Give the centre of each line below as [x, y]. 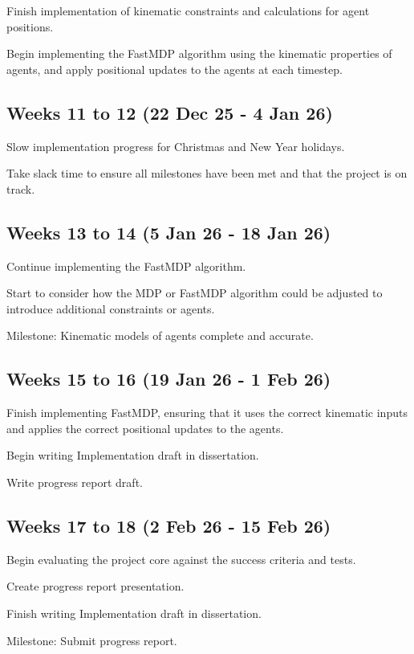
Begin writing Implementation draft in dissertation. [133, 455]
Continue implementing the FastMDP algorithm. [126, 266]
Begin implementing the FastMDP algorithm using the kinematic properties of [199, 53]
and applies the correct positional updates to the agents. [145, 428]
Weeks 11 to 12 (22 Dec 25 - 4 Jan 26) [170, 112]
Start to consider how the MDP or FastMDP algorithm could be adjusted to [195, 293]
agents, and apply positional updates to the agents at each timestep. [175, 69]
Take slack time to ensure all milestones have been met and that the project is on [207, 173]
